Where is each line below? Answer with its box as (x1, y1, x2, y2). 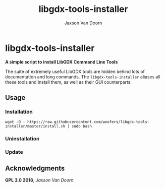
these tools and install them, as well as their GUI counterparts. (5, 79, 132, 85)
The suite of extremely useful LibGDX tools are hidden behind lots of (5, 68, 145, 74)
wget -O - (5, 120, 26, 125)
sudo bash (71, 124, 92, 129)
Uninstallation (5, 135, 40, 142)
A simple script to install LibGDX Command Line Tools (5, 59, 118, 65)
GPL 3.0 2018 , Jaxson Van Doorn (5, 177, 74, 183)
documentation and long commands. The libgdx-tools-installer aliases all (5, 73, 161, 80)
